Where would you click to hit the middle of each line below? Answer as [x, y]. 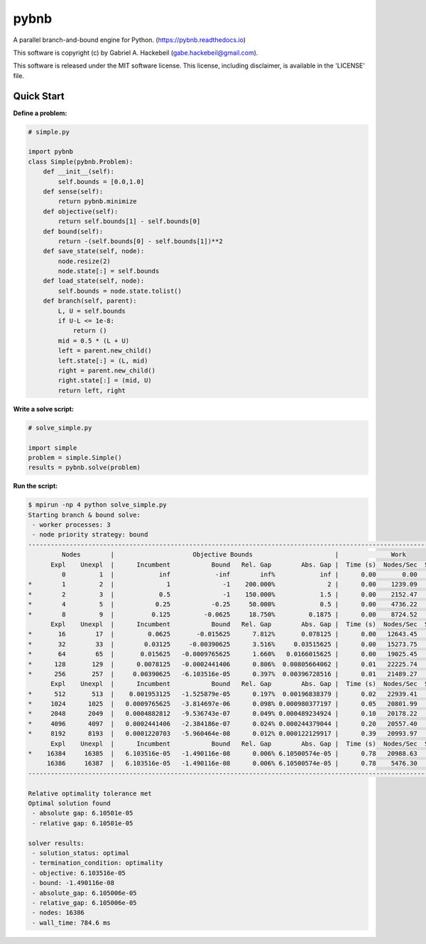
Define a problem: [40, 113]
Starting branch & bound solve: [84, 515]
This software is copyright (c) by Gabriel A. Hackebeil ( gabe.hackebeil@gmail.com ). [136, 53]
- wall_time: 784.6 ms [72, 923]
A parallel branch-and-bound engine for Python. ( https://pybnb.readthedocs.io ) [130, 40]
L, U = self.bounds [92, 311]
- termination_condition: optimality [98, 863]
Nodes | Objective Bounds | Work [234, 555]
